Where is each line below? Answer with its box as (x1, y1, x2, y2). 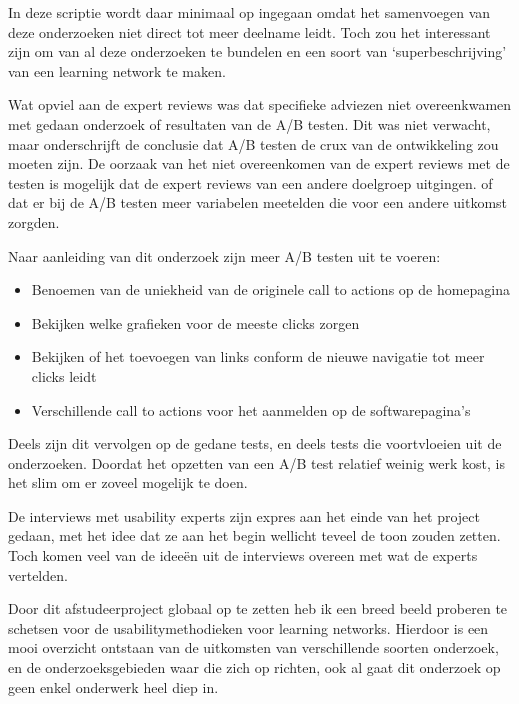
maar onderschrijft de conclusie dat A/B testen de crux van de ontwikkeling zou (8, 133, 499, 154)
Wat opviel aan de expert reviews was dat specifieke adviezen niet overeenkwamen (8, 94, 512, 115)
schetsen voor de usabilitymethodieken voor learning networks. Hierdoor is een (8, 617, 489, 638)
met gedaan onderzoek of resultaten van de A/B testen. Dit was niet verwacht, (8, 113, 491, 134)
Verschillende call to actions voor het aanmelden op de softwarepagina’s (31, 399, 471, 420)
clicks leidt (31, 365, 97, 386)
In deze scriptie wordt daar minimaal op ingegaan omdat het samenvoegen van (8, 2, 491, 22)
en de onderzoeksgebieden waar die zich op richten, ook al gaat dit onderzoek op (8, 657, 501, 678)
